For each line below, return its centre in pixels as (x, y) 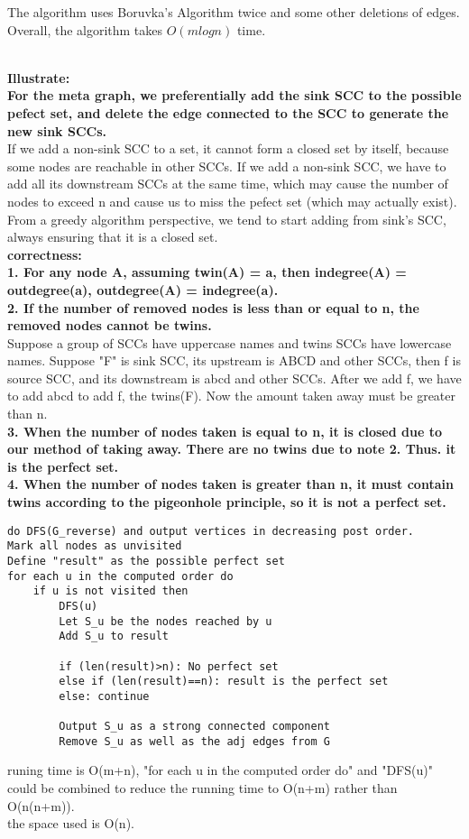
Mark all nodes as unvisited (95, 546)
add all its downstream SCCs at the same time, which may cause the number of (228, 184)
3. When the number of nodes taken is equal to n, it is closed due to (225, 431)
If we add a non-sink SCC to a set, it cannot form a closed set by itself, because (228, 148)
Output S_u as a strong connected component (194, 727)
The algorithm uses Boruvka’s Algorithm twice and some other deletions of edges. (234, 12)
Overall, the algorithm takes (85, 29)
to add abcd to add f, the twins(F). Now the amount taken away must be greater (232, 396)
